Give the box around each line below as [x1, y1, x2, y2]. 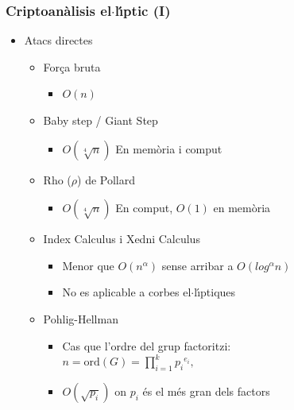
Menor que [62, 257, 114, 273]
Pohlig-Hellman [43, 310, 118, 327]
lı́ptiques [194, 284, 236, 300]
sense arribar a [161, 257, 234, 273]
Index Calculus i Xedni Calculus [43, 230, 200, 247]
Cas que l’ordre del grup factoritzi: [62, 337, 231, 354]
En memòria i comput [115, 140, 222, 157]
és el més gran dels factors [142, 382, 270, 399]
